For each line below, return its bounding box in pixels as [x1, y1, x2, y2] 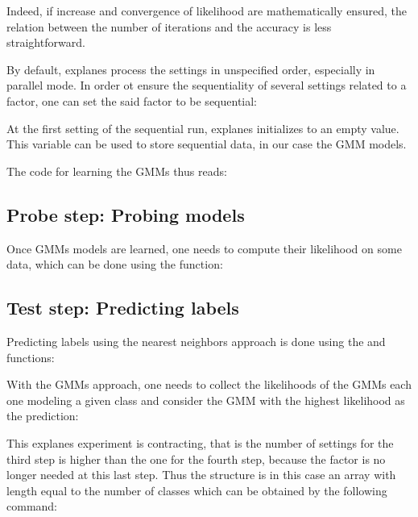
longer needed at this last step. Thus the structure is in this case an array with [6, 466, 396, 483]
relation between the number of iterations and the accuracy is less [6, 18, 332, 35]
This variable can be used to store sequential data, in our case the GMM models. [6, 136, 407, 152]
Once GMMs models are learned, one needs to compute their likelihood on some [6, 240, 402, 256]
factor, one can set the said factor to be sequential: [6, 92, 258, 109]
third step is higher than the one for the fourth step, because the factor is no [6, 450, 386, 467]
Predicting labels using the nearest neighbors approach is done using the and [6, 332, 386, 349]
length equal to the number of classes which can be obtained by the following [6, 482, 387, 498]
